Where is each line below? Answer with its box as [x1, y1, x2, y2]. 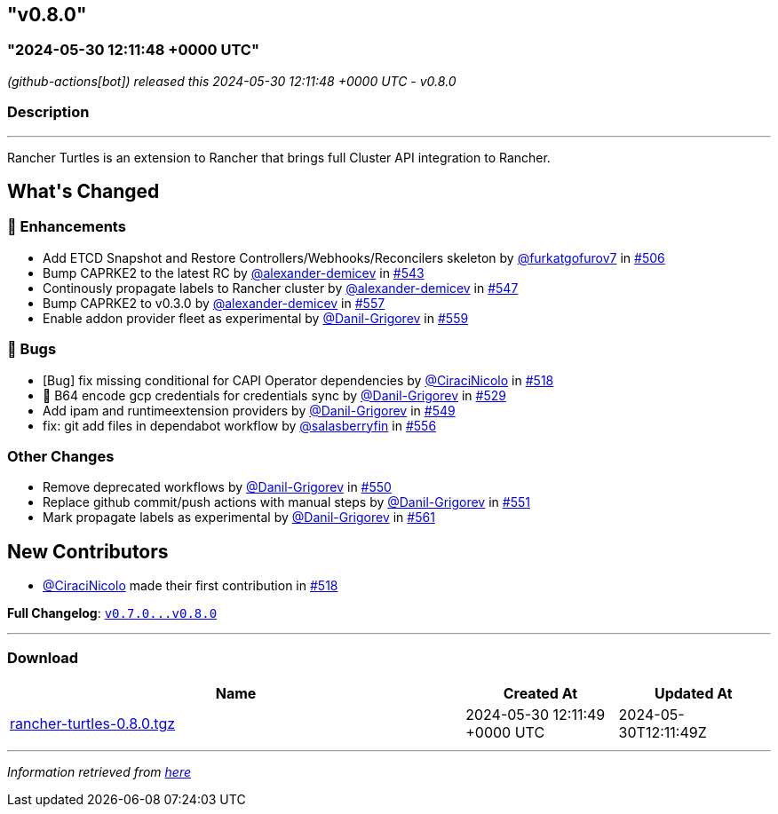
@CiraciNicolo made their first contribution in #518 [43, 578, 338, 594]
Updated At [654, 684, 733, 702]
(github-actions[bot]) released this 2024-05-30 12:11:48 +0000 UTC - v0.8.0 [7, 73, 456, 89]
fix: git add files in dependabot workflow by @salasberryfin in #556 [43, 417, 437, 433]
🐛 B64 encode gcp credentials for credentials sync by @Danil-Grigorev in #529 [43, 387, 506, 403]
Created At [503, 684, 578, 702]
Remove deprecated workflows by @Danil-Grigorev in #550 [43, 479, 392, 495]
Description [7, 103, 90, 122]
